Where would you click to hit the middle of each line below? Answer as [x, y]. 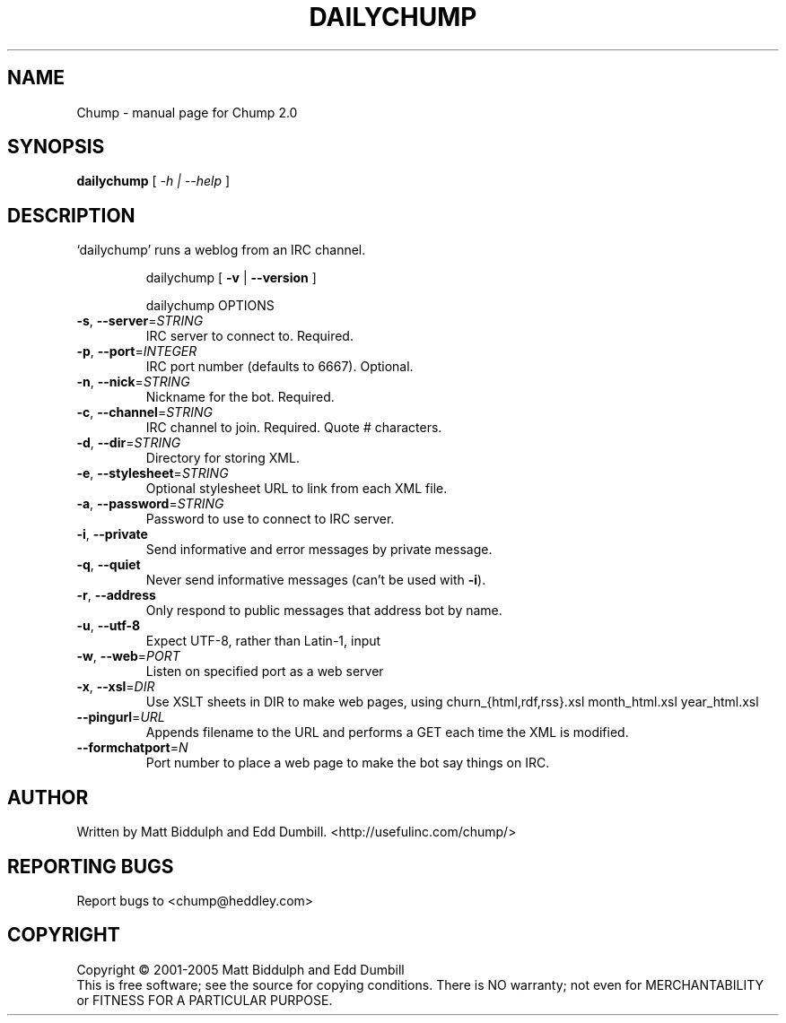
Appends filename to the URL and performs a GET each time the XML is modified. [387, 733]
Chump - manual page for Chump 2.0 [187, 112]
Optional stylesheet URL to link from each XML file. [297, 489]
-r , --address [116, 595]
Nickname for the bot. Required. [240, 397]
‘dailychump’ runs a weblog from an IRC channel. [221, 250]
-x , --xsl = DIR [116, 687]
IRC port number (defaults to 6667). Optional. [279, 367]
